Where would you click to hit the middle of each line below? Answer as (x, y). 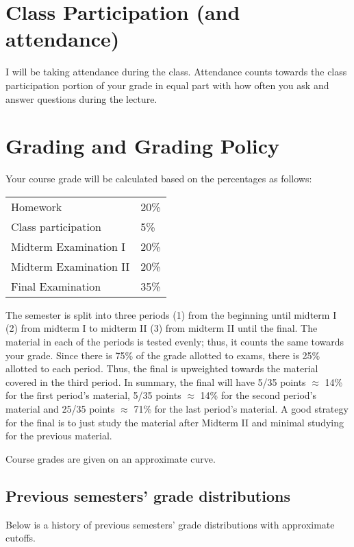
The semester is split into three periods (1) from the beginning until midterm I (171, 314)
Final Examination (56, 286)
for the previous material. (59, 436)
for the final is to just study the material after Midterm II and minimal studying (175, 422)
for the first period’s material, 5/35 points (93, 395)
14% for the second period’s (258, 395)
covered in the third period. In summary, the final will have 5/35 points (156, 381)
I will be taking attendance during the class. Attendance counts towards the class (176, 72)
